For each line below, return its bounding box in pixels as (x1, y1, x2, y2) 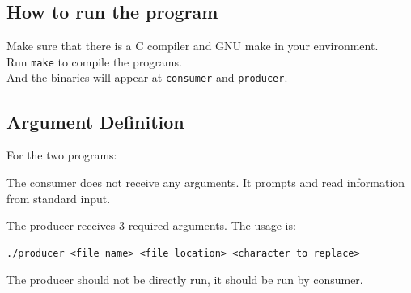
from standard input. (6, 189, 111, 206)
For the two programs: (6, 146, 117, 163)
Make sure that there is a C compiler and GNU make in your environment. (6, 37, 379, 54)
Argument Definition (6, 108, 184, 134)
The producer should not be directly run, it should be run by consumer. (6, 271, 363, 288)
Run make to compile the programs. (6, 53, 182, 70)
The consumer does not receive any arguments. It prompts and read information (6, 173, 405, 190)
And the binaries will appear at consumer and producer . (6, 69, 288, 86)
